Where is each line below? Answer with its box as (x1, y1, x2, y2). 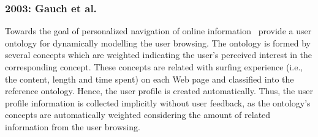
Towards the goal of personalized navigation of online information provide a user (5, 24, 312, 37)
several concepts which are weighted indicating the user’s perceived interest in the (5, 48, 312, 61)
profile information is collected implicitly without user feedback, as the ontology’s (5, 96, 311, 109)
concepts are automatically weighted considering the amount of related (5, 108, 271, 121)
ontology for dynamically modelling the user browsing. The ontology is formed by (5, 36, 311, 49)
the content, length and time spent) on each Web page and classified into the (5, 72, 294, 85)
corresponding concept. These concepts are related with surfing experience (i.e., (5, 61, 303, 73)
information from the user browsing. (5, 120, 140, 133)
